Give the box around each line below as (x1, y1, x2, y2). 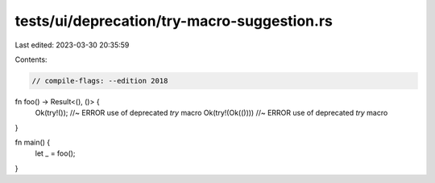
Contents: (14, 55, 48, 64)
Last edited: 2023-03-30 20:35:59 (14, 40, 130, 50)
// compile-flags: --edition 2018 (31, 76, 168, 85)
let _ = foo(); (35, 148, 76, 158)
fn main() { (14, 137, 51, 148)
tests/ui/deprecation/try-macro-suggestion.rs (14, 12, 333, 30)
